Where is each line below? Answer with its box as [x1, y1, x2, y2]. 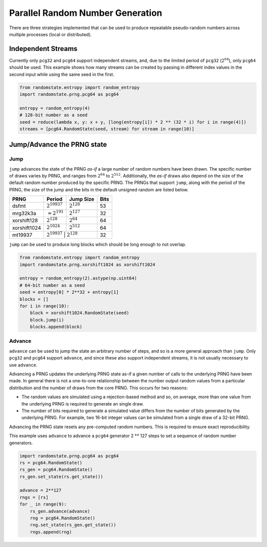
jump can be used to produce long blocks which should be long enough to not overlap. [9, 241, 186, 247]
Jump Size [69, 196, 94, 203]
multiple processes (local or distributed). [9, 31, 92, 37]
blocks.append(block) [30, 324, 83, 330]
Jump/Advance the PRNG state [9, 140, 107, 149]
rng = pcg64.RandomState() [30, 515, 96, 521]
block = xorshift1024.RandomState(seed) [30, 310, 130, 316]
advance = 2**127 [19, 488, 62, 493]
